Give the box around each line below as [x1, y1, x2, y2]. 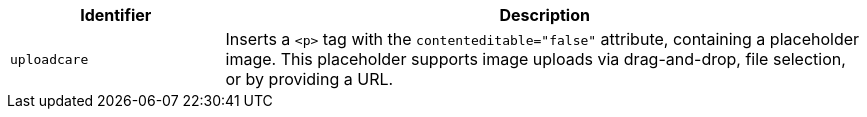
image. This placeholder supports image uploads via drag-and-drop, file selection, [225, 49, 846, 69]
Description [499, 5, 590, 25]
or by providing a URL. [225, 69, 394, 89]
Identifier [80, 5, 152, 25]
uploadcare [10, 51, 89, 67]
